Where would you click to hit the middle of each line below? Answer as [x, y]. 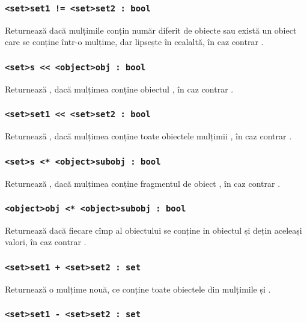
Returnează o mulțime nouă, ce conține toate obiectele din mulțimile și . [138, 289]
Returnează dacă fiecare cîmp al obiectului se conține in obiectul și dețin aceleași [153, 230]
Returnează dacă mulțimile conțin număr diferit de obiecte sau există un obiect [151, 30]
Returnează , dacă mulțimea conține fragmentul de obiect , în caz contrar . [143, 183]
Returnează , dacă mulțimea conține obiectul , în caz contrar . [119, 89]
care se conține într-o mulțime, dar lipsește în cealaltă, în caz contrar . [134, 42]
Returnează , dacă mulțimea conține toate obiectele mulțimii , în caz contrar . [148, 136]
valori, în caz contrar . [46, 242]
